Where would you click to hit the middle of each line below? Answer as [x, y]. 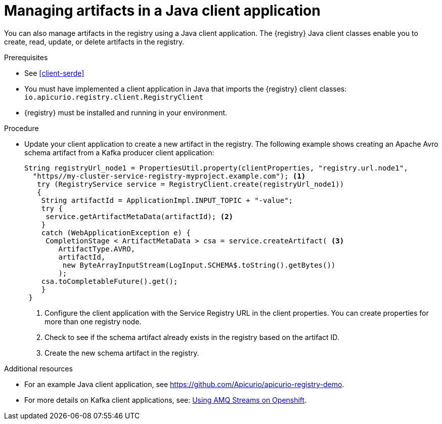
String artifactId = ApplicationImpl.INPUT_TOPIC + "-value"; [167, 200]
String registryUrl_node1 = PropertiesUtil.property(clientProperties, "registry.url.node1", [216, 168]
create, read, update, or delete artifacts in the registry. [94, 41]
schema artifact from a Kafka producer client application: [119, 152]
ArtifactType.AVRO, [97, 249]
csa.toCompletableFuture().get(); [109, 281]
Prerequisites [26, 57]
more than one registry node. [93, 321]
